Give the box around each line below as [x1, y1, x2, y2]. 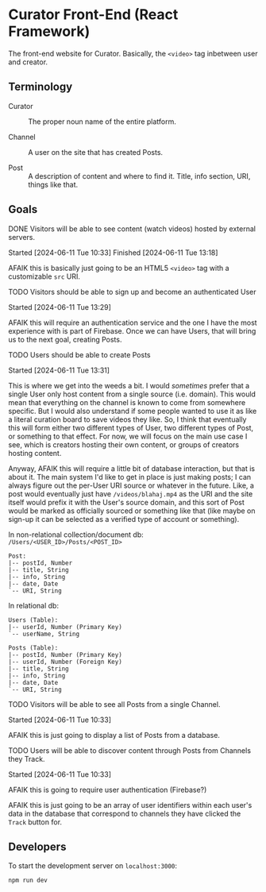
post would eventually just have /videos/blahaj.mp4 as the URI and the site [8, 488, 253, 498]
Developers [8, 840, 67, 853]
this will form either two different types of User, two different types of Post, [8, 423, 254, 432]
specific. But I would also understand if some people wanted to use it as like [8, 406, 257, 415]
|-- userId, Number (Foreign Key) [8, 658, 123, 666]
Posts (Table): [8, 643, 59, 652]
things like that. [28, 180, 79, 189]
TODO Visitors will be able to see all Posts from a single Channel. [8, 699, 221, 709]
